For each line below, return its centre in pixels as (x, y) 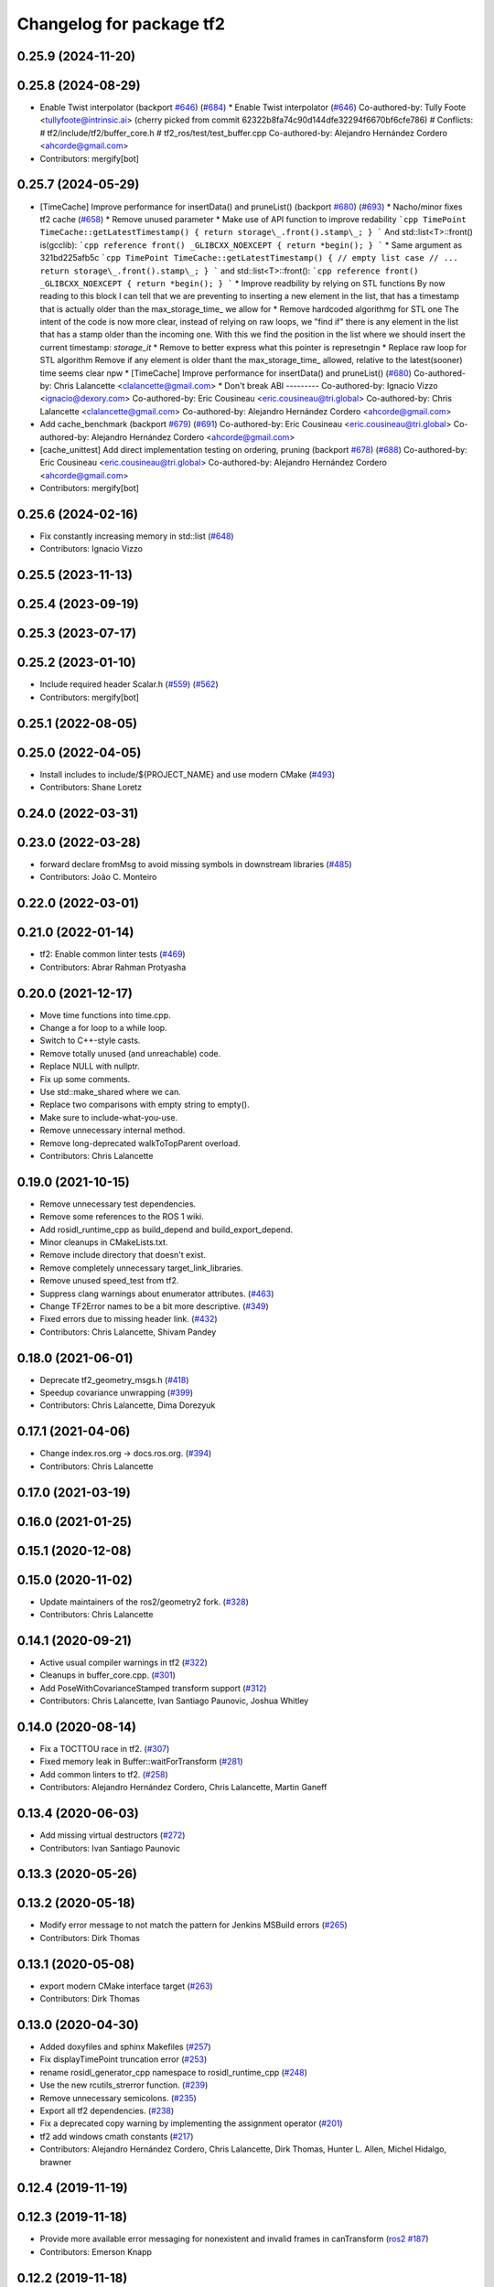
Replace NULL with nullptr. (90, 1067)
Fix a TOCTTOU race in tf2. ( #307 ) (105, 1749)
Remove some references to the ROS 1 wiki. (122, 1217)
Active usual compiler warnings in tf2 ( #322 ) (123, 1662)
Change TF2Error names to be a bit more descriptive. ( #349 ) (154, 1306)
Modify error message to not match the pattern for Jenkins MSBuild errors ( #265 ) (193, 1925)
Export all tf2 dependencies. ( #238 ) (107, 2110)
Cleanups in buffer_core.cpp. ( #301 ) (107, 1675)
